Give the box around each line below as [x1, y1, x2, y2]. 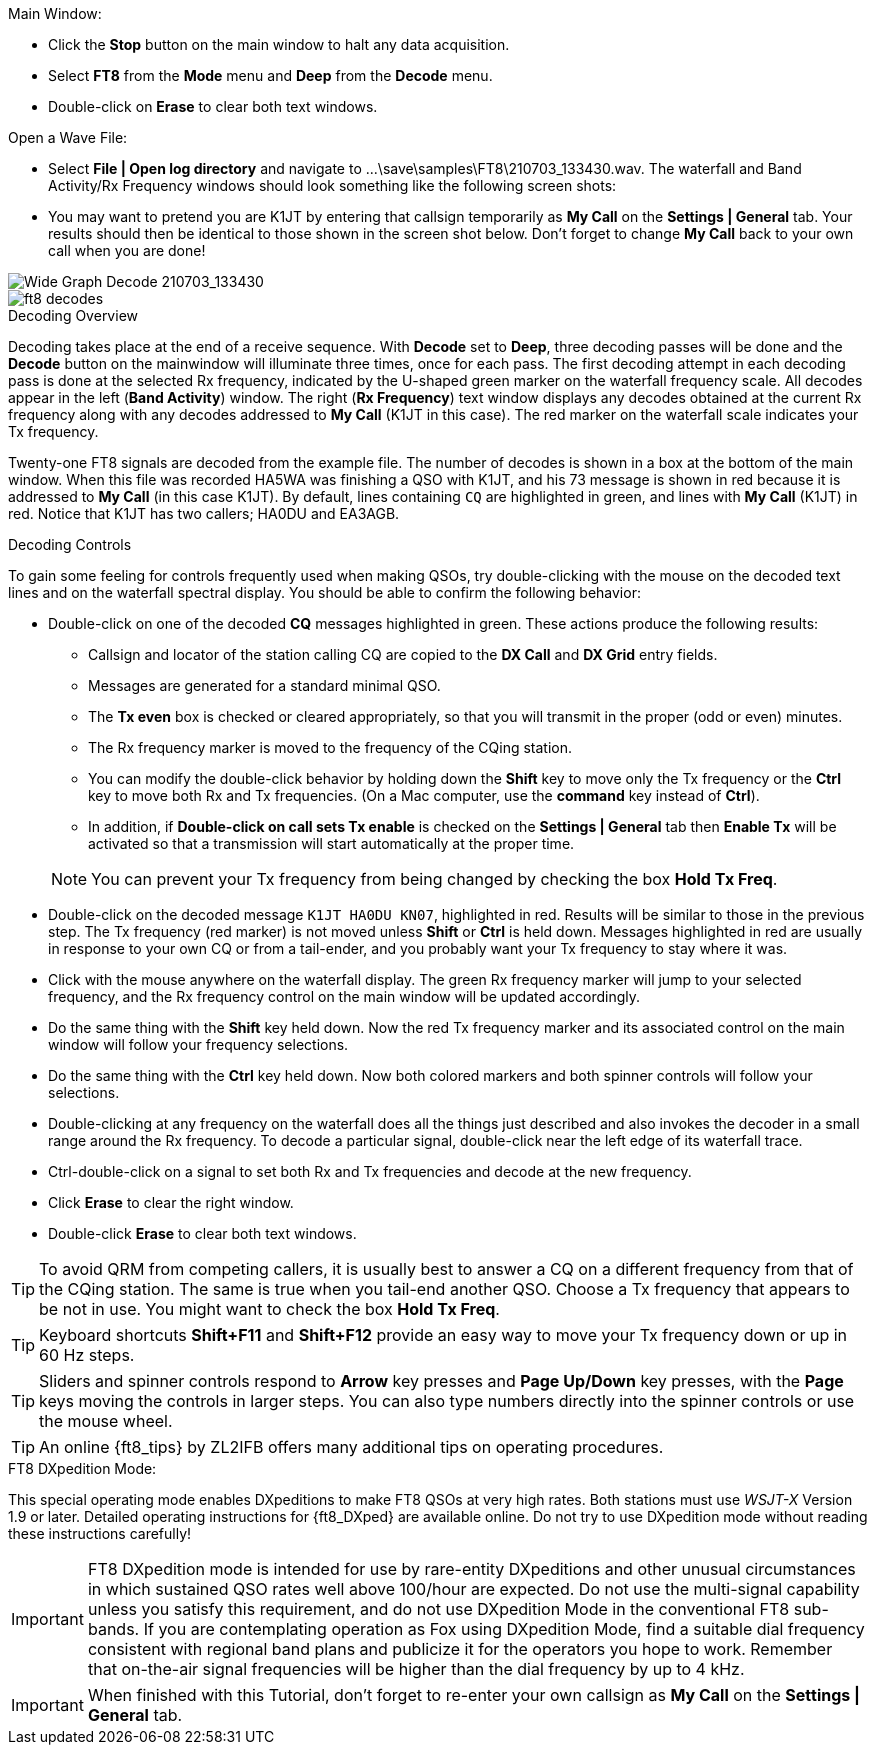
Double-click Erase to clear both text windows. [48, 1225, 357, 1242]
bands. [87, 1619, 140, 1639]
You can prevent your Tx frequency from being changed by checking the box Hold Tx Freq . [91, 869, 778, 889]
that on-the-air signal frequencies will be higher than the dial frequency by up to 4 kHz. [87, 1659, 745, 1679]
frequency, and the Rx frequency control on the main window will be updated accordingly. [48, 988, 641, 1005]
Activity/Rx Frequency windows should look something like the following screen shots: [48, 177, 617, 194]
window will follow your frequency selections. [48, 1036, 349, 1053]
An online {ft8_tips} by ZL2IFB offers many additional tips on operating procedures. [39, 1437, 664, 1457]
